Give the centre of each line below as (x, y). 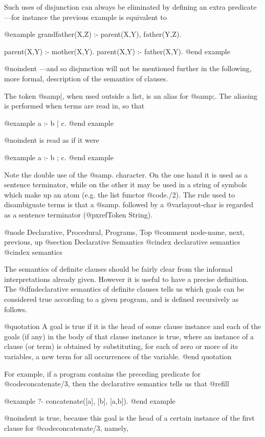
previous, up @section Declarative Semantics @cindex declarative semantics (122, 242)
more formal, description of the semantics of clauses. (86, 78)
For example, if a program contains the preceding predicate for (102, 373)
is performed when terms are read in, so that (74, 106)
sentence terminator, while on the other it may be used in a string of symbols (126, 184)
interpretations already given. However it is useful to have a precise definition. (126, 279)
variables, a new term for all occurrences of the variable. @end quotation (118, 356)
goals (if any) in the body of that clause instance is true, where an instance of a (129, 336)
